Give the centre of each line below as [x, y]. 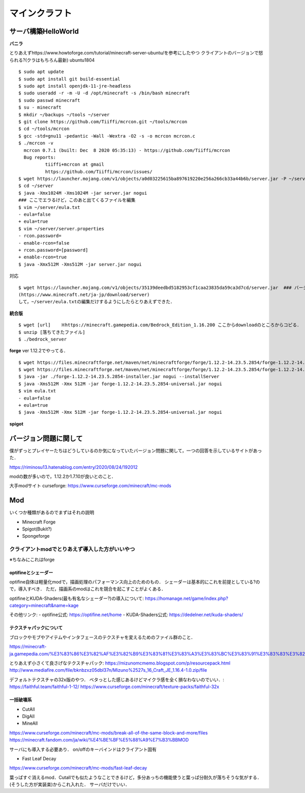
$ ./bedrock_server [43, 339]
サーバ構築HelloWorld [44, 31]
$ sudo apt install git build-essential [69, 79]
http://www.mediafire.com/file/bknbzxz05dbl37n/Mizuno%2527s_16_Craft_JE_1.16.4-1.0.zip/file [108, 670]
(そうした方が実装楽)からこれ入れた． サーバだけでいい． [70, 784]
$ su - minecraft [40, 108]
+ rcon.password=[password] [53, 250]
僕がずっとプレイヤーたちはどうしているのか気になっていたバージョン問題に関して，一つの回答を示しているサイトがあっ [136, 451]
